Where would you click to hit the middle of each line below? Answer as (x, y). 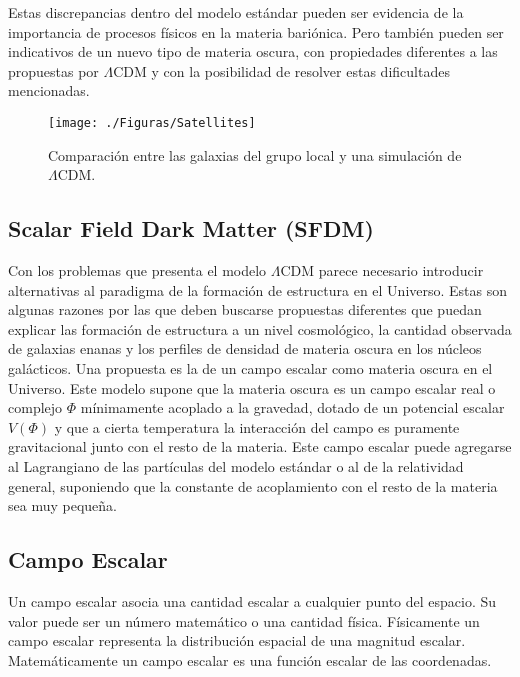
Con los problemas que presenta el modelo (137, 270)
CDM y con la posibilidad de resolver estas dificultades (281, 70)
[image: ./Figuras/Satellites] (152, 122)
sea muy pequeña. (62, 505)
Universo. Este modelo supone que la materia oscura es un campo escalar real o (252, 387)
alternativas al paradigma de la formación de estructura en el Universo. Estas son (258, 289)
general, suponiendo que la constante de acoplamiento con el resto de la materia (253, 485)
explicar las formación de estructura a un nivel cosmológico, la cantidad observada (260, 328)
